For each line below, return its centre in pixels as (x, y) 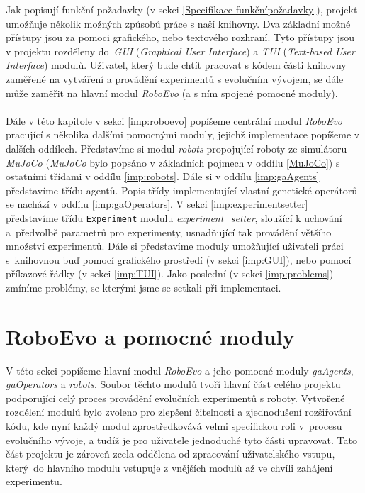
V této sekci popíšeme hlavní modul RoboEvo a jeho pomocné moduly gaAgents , (180, 370)
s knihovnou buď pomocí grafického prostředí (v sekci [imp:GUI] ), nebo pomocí (179, 259)
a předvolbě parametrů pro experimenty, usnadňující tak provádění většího (169, 232)
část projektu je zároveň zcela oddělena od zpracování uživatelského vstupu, (170, 454)
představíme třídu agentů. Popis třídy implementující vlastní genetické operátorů (182, 190)
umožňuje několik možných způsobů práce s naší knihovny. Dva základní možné (178, 23)
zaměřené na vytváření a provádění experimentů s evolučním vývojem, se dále (175, 78)
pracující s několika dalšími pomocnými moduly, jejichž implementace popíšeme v (183, 134)
